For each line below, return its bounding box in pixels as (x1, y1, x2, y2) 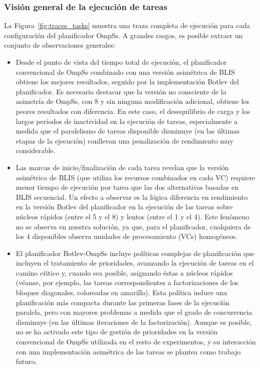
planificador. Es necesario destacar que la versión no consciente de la (16, 86, 226, 96)
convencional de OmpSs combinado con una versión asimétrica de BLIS (16, 66, 235, 77)
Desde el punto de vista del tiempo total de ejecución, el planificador (16, 57, 227, 67)
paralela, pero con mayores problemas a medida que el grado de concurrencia (16, 307, 252, 317)
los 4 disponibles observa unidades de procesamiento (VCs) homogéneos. (16, 231, 238, 241)
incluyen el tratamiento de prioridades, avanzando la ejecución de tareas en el (16, 258, 254, 268)
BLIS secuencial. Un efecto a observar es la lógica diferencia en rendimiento (16, 191, 248, 202)
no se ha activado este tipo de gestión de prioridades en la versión (16, 326, 218, 337)
